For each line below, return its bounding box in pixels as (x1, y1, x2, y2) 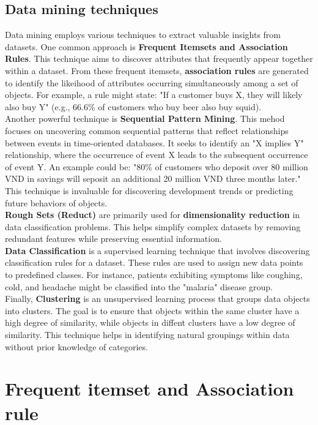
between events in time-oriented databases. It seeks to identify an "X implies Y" (5, 136, 304, 149)
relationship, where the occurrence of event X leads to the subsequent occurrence (5, 148, 308, 161)
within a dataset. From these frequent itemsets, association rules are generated (5, 64, 309, 77)
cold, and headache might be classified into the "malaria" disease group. (5, 280, 273, 293)
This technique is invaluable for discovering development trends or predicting (5, 184, 294, 197)
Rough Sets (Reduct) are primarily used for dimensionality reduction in (5, 208, 300, 221)
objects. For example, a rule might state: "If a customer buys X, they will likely (5, 88, 303, 101)
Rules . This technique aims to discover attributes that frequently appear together (5, 52, 313, 65)
